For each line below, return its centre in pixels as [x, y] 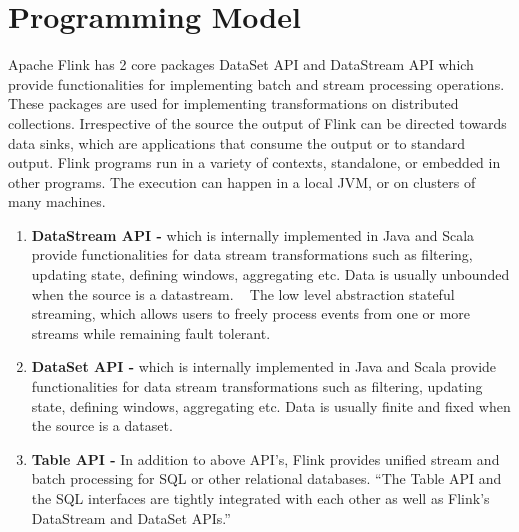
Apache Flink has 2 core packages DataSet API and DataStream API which [241, 64]
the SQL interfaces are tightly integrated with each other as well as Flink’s [260, 498]
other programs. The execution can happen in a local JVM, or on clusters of [242, 181]
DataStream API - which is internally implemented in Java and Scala [253, 234]
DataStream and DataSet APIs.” [131, 517]
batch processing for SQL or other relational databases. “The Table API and [266, 478]
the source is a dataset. [102, 425]
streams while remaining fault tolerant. [151, 332]
